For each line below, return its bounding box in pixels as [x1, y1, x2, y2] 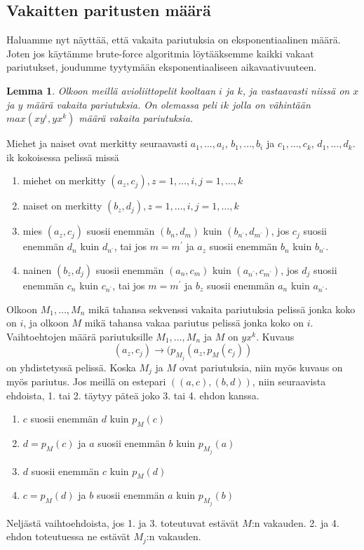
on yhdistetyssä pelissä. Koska [6, 359, 136, 374]
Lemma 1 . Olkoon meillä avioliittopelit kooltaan [6, 83, 216, 97]
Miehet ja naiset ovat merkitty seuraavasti [6, 136, 188, 151]
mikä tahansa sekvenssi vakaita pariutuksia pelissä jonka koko [88, 301, 356, 316]
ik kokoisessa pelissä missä [6, 149, 119, 164]
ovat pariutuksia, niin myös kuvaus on [179, 359, 343, 374]
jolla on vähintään [232, 97, 311, 111]
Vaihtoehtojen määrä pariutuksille [6, 329, 153, 343]
